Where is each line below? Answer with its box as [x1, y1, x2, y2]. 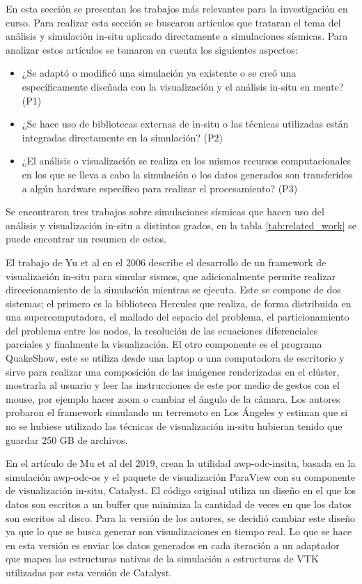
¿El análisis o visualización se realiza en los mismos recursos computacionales [22, 153, 352, 168]
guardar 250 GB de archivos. [6, 432, 128, 447]
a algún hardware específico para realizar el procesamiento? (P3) [22, 180, 298, 195]
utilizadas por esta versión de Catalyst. [6, 564, 173, 579]
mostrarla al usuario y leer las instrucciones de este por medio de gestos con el [6, 378, 340, 392]
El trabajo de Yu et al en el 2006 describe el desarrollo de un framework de [6, 254, 326, 269]
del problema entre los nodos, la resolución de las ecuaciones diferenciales [6, 323, 318, 337]
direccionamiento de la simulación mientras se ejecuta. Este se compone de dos [6, 282, 341, 297]
